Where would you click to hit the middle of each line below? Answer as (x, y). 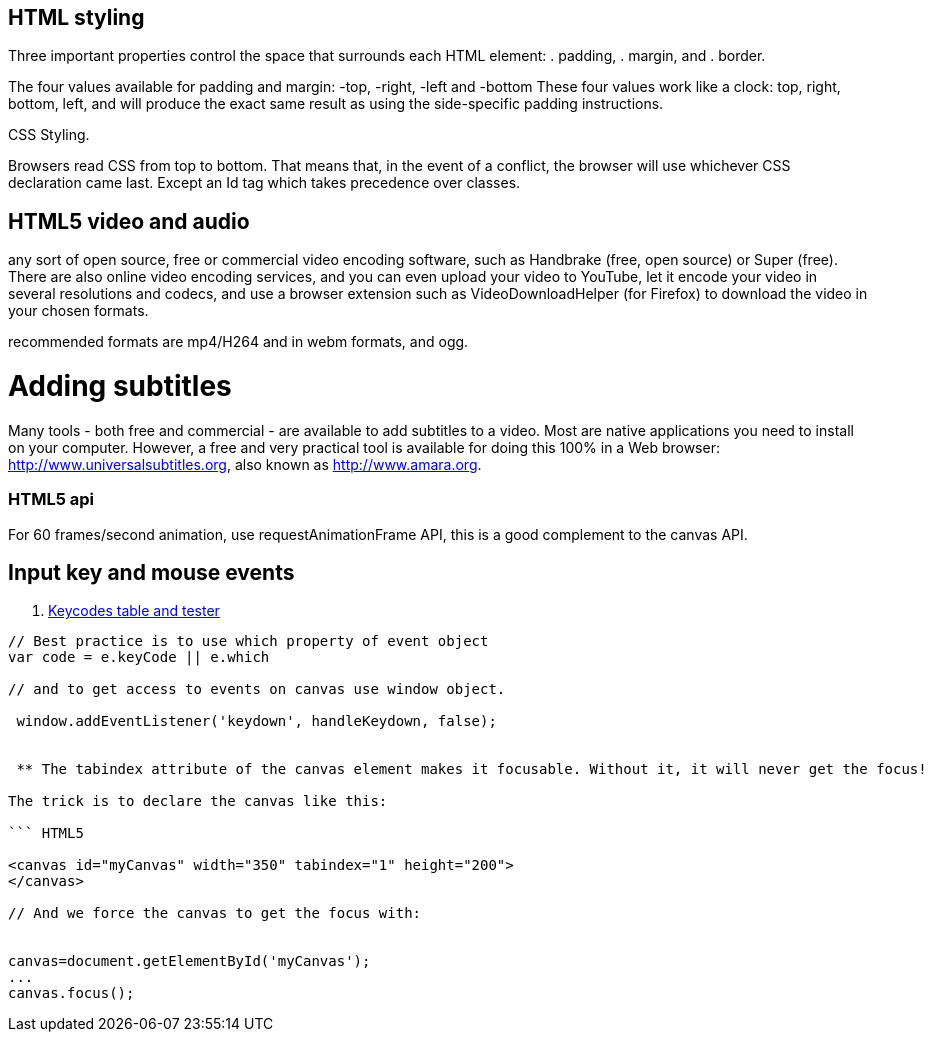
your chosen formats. (78, 311)
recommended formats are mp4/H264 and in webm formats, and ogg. (238, 342)
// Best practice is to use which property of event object (248, 641)
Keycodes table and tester (134, 611)
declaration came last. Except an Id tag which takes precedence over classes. (264, 183)
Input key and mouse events (151, 572)
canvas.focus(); (71, 993)
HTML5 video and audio (129, 221)
